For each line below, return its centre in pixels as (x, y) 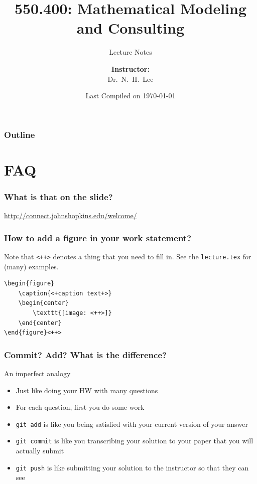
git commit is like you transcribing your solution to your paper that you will (135, 441)
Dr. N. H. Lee (131, 78)
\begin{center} (43, 303)
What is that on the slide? (58, 196)
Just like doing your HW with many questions (87, 390)
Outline (20, 134)
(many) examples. (31, 266)
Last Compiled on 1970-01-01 (131, 96)
